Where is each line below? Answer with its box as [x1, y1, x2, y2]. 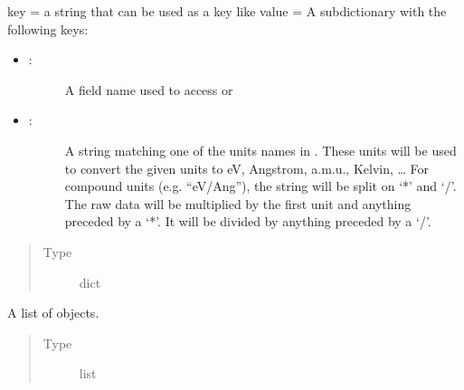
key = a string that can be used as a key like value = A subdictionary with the [7, 2, 447, 20]
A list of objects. [7, 303, 99, 322]
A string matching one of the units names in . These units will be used [64, 140, 457, 159]
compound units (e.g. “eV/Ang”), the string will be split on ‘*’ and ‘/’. [64, 176, 457, 195]
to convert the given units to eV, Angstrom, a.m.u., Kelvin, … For [64, 158, 430, 177]
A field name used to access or [64, 80, 233, 99]
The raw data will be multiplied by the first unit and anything [64, 194, 412, 213]
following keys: [7, 19, 89, 38]
